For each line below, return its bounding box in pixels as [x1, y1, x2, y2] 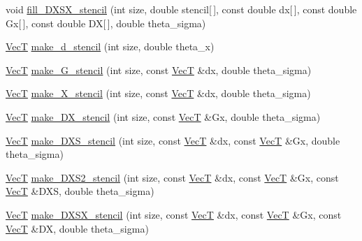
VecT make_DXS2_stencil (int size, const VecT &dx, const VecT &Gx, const [6, 170, 339, 184]
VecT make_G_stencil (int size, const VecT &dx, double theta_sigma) [6, 62, 312, 77]
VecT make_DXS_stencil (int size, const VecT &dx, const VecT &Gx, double [6, 133, 340, 147]
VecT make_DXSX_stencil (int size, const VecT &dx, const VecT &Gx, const [6, 207, 342, 221]
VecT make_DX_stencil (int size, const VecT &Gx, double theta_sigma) [6, 109, 321, 124]
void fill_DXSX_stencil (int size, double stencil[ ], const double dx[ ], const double [6, 2, 357, 16]
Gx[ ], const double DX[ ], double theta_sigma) [6, 15, 206, 30]
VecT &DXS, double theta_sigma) [6, 184, 154, 198]
